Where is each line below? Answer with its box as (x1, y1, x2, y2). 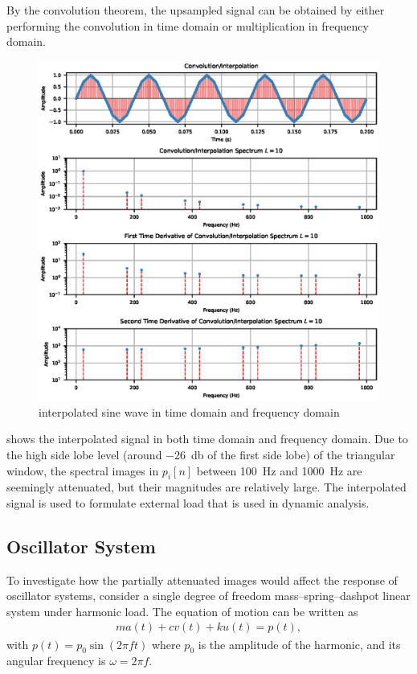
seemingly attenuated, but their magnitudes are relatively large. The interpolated (6, 479, 407, 495)
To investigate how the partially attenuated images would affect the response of (6, 571, 398, 588)
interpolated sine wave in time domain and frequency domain (39, 403, 340, 420)
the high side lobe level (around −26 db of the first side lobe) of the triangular (6, 446, 395, 462)
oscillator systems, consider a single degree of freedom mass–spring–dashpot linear (6, 587, 411, 604)
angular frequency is (6, 652, 106, 669)
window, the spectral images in (6, 462, 159, 479)
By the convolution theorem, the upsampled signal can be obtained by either (6, 2, 385, 18)
